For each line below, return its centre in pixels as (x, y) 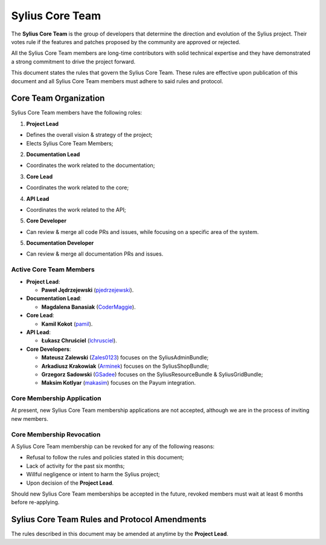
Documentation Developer (60, 243)
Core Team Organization (58, 99)
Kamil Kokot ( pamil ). (67, 324)
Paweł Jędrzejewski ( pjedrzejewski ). (88, 290)
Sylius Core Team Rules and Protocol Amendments (109, 519)
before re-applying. (35, 502)
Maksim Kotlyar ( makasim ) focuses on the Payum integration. (119, 383)
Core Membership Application (56, 399)
